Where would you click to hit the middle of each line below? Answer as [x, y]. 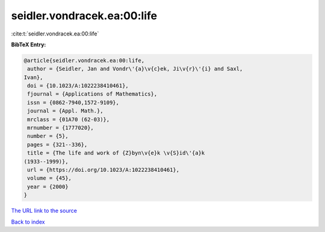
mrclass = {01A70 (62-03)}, [69, 119]
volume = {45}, [50, 178]
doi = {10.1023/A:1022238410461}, [78, 86]
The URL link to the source [44, 211]
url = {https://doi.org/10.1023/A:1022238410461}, [104, 170]
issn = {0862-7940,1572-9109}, [73, 102]
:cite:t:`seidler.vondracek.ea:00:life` [55, 34]
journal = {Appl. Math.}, [65, 111]
